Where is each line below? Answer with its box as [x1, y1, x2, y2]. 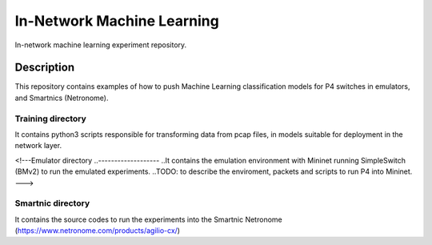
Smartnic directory [14, 198, 90, 209]
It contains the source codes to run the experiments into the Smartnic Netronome [14, 215, 283, 224]
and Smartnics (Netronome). [14, 93, 109, 102]
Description [14, 61, 75, 74]
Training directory [14, 113, 87, 124]
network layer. [14, 141, 62, 151]
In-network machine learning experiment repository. [14, 40, 187, 50]
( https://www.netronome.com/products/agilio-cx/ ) [14, 226, 180, 235]
